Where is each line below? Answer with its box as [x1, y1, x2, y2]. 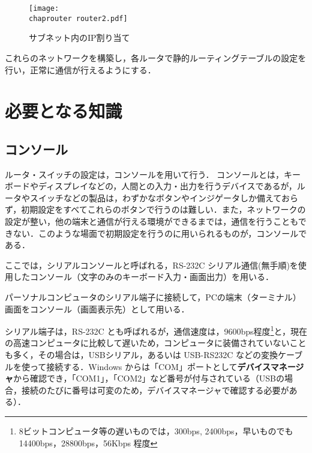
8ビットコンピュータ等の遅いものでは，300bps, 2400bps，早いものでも [19, 425, 293, 437]
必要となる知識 [5, 99, 122, 123]
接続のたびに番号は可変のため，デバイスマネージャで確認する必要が [21, 383, 289, 396]
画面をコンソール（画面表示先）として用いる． [5, 302, 190, 315]
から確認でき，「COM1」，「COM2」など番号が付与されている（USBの [13, 372, 285, 385]
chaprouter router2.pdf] [29, 14, 128, 23]
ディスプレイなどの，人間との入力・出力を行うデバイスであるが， [38, 180, 297, 192]
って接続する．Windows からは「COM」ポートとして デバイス [29, 360, 271, 372]
